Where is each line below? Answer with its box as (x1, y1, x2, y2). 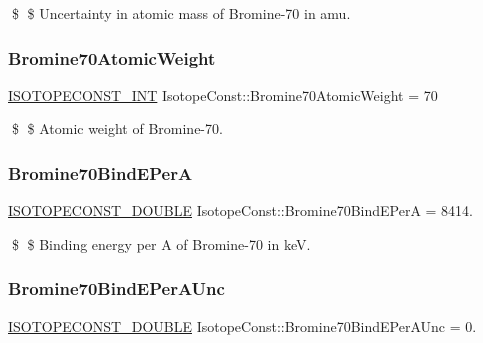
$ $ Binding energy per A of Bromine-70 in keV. (11, 233, 311, 254)
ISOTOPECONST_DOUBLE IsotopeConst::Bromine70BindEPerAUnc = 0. (8, 315, 477, 336)
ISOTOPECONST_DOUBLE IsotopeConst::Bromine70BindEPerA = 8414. (8, 200, 474, 221)
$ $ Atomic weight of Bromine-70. (11, 118, 223, 139)
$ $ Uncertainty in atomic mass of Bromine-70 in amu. (11, 3, 351, 23)
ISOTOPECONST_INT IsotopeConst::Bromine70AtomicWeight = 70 (8, 84, 438, 105)
